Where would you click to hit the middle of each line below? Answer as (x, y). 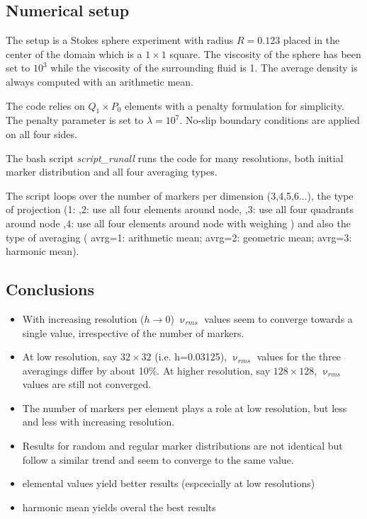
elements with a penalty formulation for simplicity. (235, 105)
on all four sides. (41, 133)
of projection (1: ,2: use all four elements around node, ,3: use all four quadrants (180, 209)
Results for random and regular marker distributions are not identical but (182, 446)
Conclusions (50, 289)
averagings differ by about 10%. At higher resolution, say (146, 370)
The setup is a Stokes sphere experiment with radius (120, 40)
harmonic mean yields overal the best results (119, 507)
